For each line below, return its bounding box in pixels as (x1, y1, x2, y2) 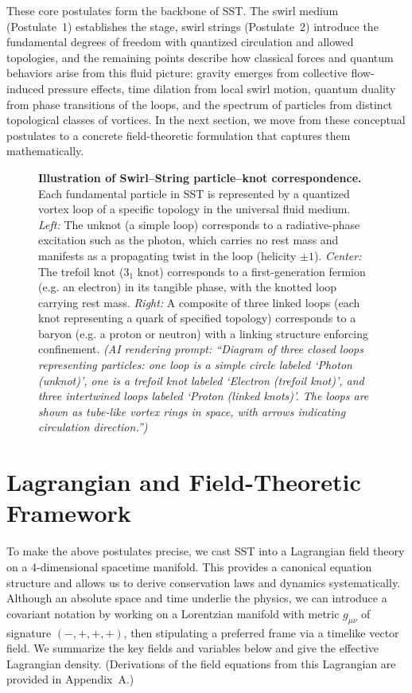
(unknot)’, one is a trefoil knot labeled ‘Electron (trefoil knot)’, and (38, 372, 364, 388)
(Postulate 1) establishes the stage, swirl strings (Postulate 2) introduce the (6, 18, 379, 34)
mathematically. (6, 142, 84, 159)
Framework (6, 496, 131, 529)
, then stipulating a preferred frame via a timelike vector (123, 624, 399, 640)
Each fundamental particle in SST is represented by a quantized (38, 185, 350, 201)
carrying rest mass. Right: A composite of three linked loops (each (38, 294, 360, 310)
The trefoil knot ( (38, 263, 124, 279)
